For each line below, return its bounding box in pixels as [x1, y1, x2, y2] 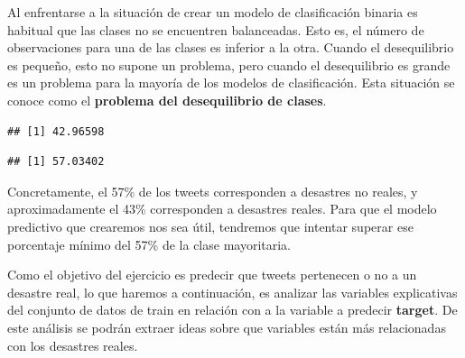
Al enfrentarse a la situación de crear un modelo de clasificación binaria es [7, 3, 418, 21]
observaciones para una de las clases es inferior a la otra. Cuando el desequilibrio [7, 38, 454, 57]
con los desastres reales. [7, 335, 138, 354]
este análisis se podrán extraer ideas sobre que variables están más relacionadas [7, 317, 446, 336]
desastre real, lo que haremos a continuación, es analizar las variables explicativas [7, 282, 458, 301]
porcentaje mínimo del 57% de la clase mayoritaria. [7, 234, 292, 253]
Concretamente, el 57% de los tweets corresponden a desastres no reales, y [7, 181, 418, 200]
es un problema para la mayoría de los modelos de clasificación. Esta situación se [7, 73, 455, 92]
